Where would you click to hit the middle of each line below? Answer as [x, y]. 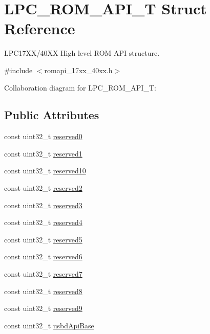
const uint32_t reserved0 [43, 136]
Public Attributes [52, 115]
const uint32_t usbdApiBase [49, 325]
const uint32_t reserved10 [45, 171]
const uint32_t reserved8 [43, 291]
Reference [40, 28]
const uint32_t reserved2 [43, 188]
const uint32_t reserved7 [43, 274]
